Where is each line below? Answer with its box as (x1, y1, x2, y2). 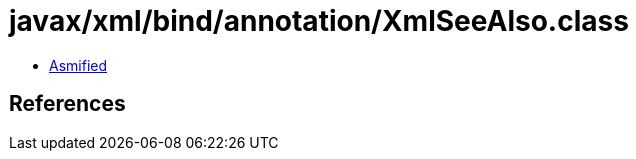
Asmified (49, 56, 108, 74)
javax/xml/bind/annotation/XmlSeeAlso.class (9, 4, 629, 38)
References (9, 91, 126, 117)
